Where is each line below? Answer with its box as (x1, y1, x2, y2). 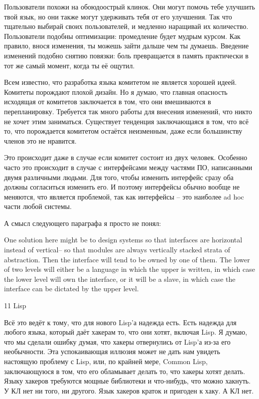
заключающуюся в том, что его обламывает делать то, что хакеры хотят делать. (4, 366, 246, 376)
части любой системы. (4, 201, 72, 211)
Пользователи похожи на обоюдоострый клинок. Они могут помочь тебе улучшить (4, 1, 255, 11)
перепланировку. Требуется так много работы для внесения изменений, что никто (4, 106, 252, 116)
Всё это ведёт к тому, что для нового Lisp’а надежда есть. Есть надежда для (4, 317, 237, 327)
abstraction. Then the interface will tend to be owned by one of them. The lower (4, 254, 250, 264)
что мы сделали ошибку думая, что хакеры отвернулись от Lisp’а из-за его (4, 336, 231, 347)
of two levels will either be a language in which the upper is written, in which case (4, 264, 255, 274)
